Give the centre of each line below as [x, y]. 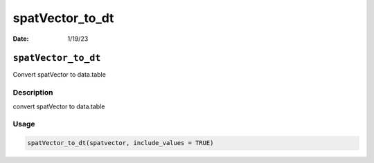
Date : [21, 39]
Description [33, 93]
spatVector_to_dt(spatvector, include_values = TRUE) [121, 143]
